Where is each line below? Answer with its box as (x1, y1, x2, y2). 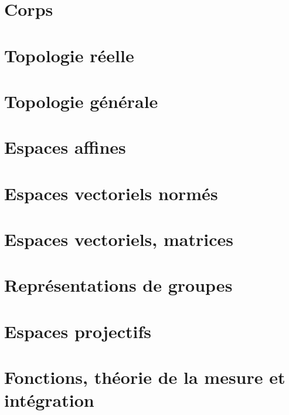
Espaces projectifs (4, 319, 151, 343)
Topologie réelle (4, 43, 134, 67)
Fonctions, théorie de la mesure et (4, 365, 285, 389)
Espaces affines (4, 135, 126, 159)
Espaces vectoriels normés (4, 181, 218, 205)
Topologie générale (4, 89, 158, 113)
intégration (4, 388, 94, 412)
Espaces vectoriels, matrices (4, 227, 233, 251)
